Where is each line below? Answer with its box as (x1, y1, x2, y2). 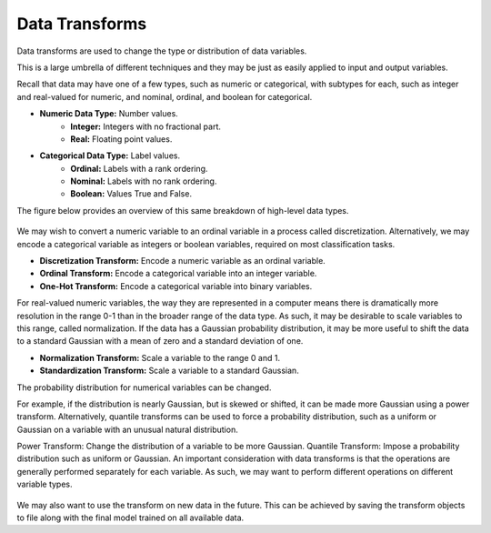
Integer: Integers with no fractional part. (70, 121, 222, 132)
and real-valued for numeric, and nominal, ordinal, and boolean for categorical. (16, 91, 313, 102)
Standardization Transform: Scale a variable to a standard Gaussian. (39, 365, 299, 377)
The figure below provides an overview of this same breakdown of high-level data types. (16, 205, 349, 216)
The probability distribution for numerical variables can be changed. (16, 382, 272, 393)
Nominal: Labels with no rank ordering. (70, 176, 217, 186)
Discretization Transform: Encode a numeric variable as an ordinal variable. (39, 256, 326, 266)
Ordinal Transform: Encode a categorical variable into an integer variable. (39, 268, 317, 279)
